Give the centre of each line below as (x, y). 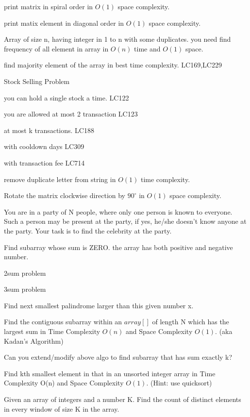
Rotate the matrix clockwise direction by (65, 195)
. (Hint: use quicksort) (179, 383)
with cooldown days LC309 (44, 146)
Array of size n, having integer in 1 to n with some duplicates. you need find (117, 39)
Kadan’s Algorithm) (34, 341)
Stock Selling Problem (37, 81)
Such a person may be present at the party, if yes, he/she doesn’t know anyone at (125, 221)
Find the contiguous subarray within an (63, 322)
